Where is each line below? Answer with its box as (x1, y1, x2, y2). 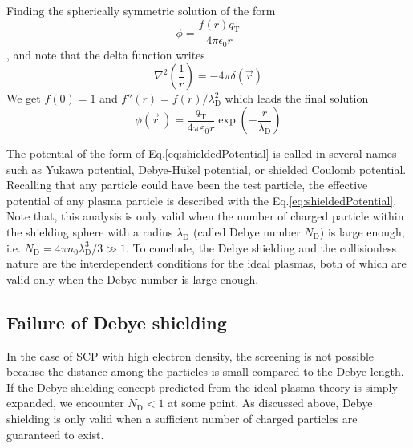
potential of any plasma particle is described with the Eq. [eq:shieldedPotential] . (6, 192, 397, 208)
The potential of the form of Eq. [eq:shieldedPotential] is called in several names (6, 145, 397, 162)
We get (6, 90, 41, 107)
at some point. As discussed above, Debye (168, 394, 373, 411)
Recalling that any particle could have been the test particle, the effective (6, 176, 368, 193)
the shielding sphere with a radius (6, 224, 173, 240)
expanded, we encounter (6, 394, 124, 411)
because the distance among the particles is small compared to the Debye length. (6, 363, 404, 380)
